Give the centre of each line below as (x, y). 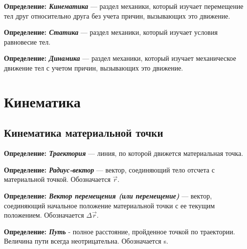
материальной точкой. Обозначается (57, 179)
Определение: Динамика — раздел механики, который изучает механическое (120, 58)
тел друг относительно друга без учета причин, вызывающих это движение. (117, 15)
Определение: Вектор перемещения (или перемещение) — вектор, (108, 195)
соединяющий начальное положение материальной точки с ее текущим (110, 205)
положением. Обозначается (44, 215)
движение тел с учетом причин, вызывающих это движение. (94, 67)
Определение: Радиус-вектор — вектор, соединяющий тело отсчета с (109, 169)
